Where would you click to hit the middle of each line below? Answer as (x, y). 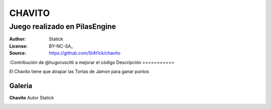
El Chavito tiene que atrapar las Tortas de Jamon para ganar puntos (79, 71)
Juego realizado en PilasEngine (63, 26)
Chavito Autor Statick (32, 97)
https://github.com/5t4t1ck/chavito (85, 53)
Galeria (21, 86)
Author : (18, 39)
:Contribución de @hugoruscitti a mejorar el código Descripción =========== (92, 62)
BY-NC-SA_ (61, 46)
